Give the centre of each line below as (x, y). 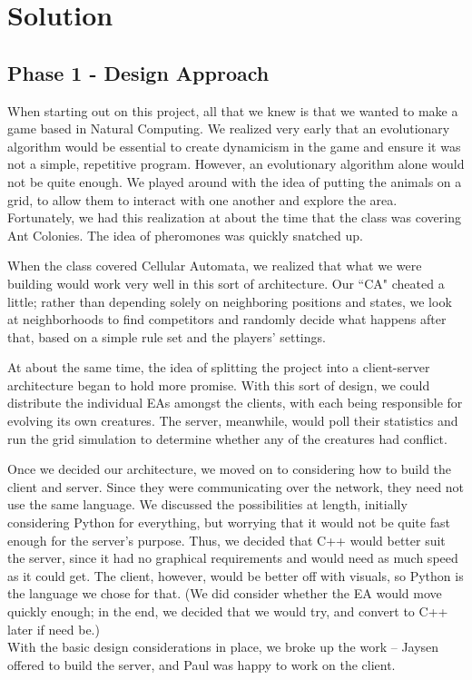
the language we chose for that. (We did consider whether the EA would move (225, 593)
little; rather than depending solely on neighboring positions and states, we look (230, 301)
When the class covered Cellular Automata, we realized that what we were (215, 266)
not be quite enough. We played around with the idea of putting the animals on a (235, 181)
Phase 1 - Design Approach (138, 72)
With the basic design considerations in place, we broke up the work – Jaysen (223, 647)
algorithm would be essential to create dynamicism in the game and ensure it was (234, 146)
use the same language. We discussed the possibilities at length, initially (207, 504)
